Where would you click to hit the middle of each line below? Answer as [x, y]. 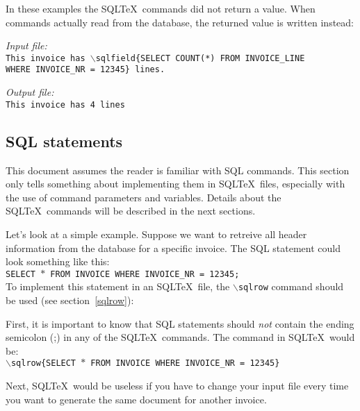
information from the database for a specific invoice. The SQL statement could [173, 248]
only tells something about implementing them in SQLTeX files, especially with [175, 184]
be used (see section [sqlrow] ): [70, 300]
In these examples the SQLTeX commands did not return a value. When [161, 8]
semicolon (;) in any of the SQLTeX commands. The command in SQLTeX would [180, 337]
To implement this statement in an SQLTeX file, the [118, 286]
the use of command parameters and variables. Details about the [144, 197]
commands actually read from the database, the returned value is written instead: [180, 22]
